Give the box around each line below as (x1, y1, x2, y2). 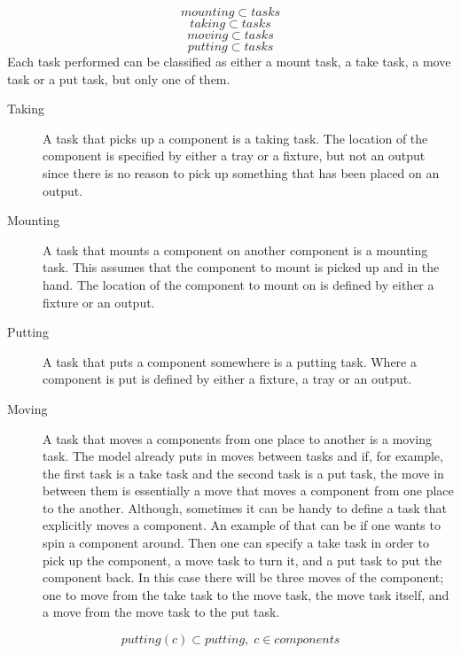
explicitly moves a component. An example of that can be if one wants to (43, 516, 441, 534)
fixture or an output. (43, 292, 155, 311)
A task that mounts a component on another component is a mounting (43, 240, 428, 259)
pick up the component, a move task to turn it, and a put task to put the (43, 550, 442, 569)
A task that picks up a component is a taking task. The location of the (43, 128, 428, 147)
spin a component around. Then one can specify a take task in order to (43, 533, 429, 552)
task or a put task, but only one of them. (7, 69, 230, 88)
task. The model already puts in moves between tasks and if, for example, (43, 447, 443, 465)
